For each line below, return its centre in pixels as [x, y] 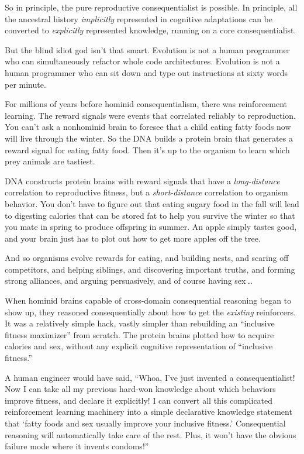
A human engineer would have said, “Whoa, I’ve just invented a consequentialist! [150, 377]
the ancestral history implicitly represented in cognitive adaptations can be [139, 18]
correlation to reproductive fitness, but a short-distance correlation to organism [146, 192]
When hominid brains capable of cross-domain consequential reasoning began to [148, 300]
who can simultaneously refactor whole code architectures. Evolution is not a [142, 61]
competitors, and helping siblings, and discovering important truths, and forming [150, 269]
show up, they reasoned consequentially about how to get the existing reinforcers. [150, 312]
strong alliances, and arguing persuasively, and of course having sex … [129, 281]
